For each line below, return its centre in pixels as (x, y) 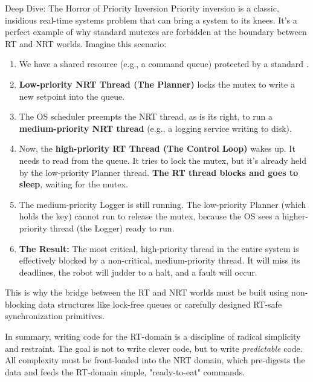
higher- (295, 216)
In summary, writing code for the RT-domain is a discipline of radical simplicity (153, 336)
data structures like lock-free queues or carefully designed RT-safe (160, 304)
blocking (20, 304)
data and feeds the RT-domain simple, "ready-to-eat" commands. (125, 371)
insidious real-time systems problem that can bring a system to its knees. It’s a (151, 20)
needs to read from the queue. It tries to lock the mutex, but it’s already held (163, 160)
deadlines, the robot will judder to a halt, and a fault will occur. (138, 272)
